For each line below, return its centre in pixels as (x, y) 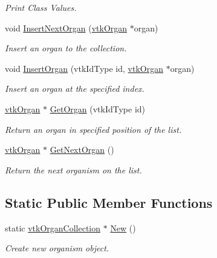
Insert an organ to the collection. (66, 48)
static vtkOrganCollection (53, 227)
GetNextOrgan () (82, 150)
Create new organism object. (57, 248)
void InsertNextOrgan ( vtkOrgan (66, 27)
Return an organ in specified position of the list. (93, 129)
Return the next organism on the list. (73, 169)
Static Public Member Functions (109, 202)
